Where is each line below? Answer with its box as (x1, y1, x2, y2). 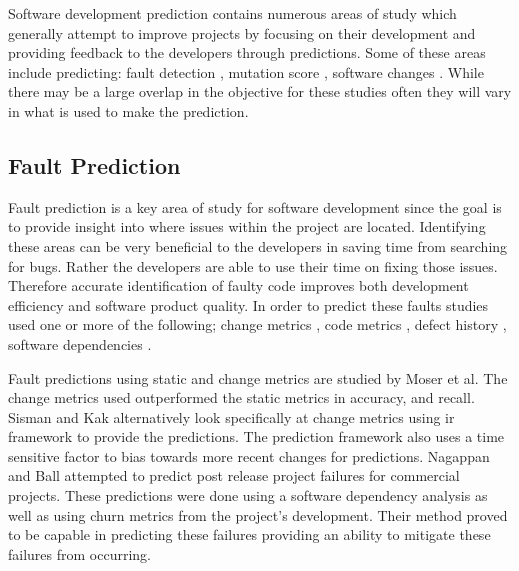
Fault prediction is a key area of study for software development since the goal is (8, 196, 502, 217)
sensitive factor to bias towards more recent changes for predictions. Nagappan (8, 445, 490, 466)
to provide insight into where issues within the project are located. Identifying (8, 216, 486, 237)
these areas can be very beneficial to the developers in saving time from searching (8, 235, 508, 256)
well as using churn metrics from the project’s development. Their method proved (8, 504, 508, 525)
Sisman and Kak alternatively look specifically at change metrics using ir (8, 406, 455, 427)
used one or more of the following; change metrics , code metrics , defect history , (8, 314, 507, 335)
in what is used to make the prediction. (8, 100, 249, 121)
